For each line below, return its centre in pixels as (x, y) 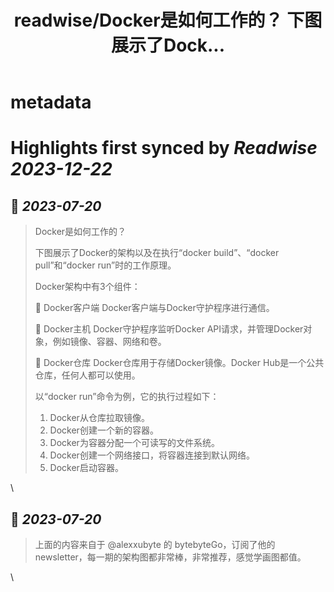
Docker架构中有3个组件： (87, 287)
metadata (51, 102)
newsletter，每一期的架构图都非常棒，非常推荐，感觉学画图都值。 (170, 557)
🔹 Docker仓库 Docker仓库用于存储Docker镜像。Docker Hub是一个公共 (179, 363)
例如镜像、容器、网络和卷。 (109, 342)
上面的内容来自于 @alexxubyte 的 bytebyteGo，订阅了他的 (155, 544)
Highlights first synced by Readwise (164, 148)
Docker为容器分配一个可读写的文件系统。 (134, 443)
